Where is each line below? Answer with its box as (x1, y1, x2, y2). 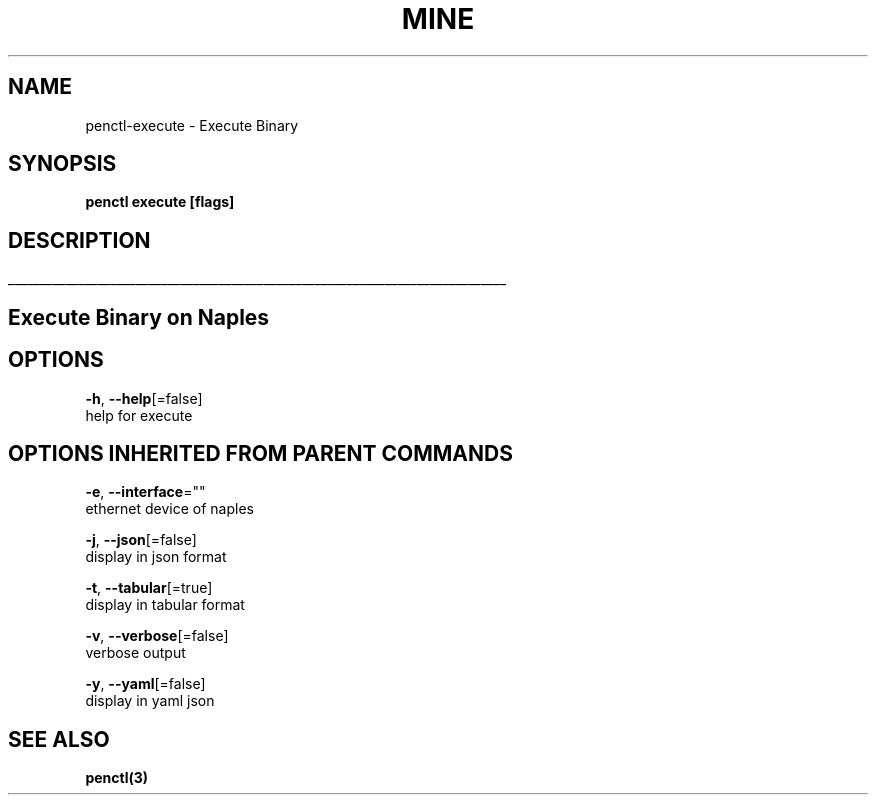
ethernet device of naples (85, 500, 254, 518)
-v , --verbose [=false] (85, 627, 229, 645)
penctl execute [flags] (85, 193, 235, 211)
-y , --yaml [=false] (85, 675, 206, 693)
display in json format (85, 548, 227, 566)
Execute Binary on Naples (8, 304, 270, 330)
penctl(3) (85, 769, 149, 787)
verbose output (85, 644, 186, 662)
